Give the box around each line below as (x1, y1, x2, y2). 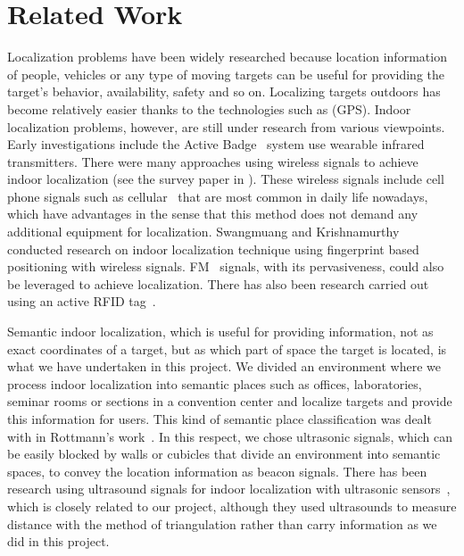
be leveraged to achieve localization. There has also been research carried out (7, 274, 429, 293)
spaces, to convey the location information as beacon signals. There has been (7, 461, 427, 480)
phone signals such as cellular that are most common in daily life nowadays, (7, 187, 428, 205)
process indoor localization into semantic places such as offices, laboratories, (7, 374, 422, 393)
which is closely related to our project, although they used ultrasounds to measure (7, 496, 457, 515)
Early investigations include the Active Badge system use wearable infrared (7, 135, 425, 154)
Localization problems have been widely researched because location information (7, 47, 447, 66)
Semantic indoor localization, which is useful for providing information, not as (7, 322, 434, 341)
